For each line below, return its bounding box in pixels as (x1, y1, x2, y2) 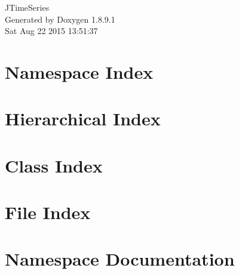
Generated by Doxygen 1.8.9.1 (5, 13, 115, 25)
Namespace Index (5, 59, 154, 84)
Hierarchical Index (5, 106, 161, 131)
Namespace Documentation (5, 247, 235, 271)
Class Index (5, 153, 103, 177)
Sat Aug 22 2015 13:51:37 (5, 24, 98, 37)
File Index (5, 200, 91, 224)
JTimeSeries (5, 1, 50, 13)
